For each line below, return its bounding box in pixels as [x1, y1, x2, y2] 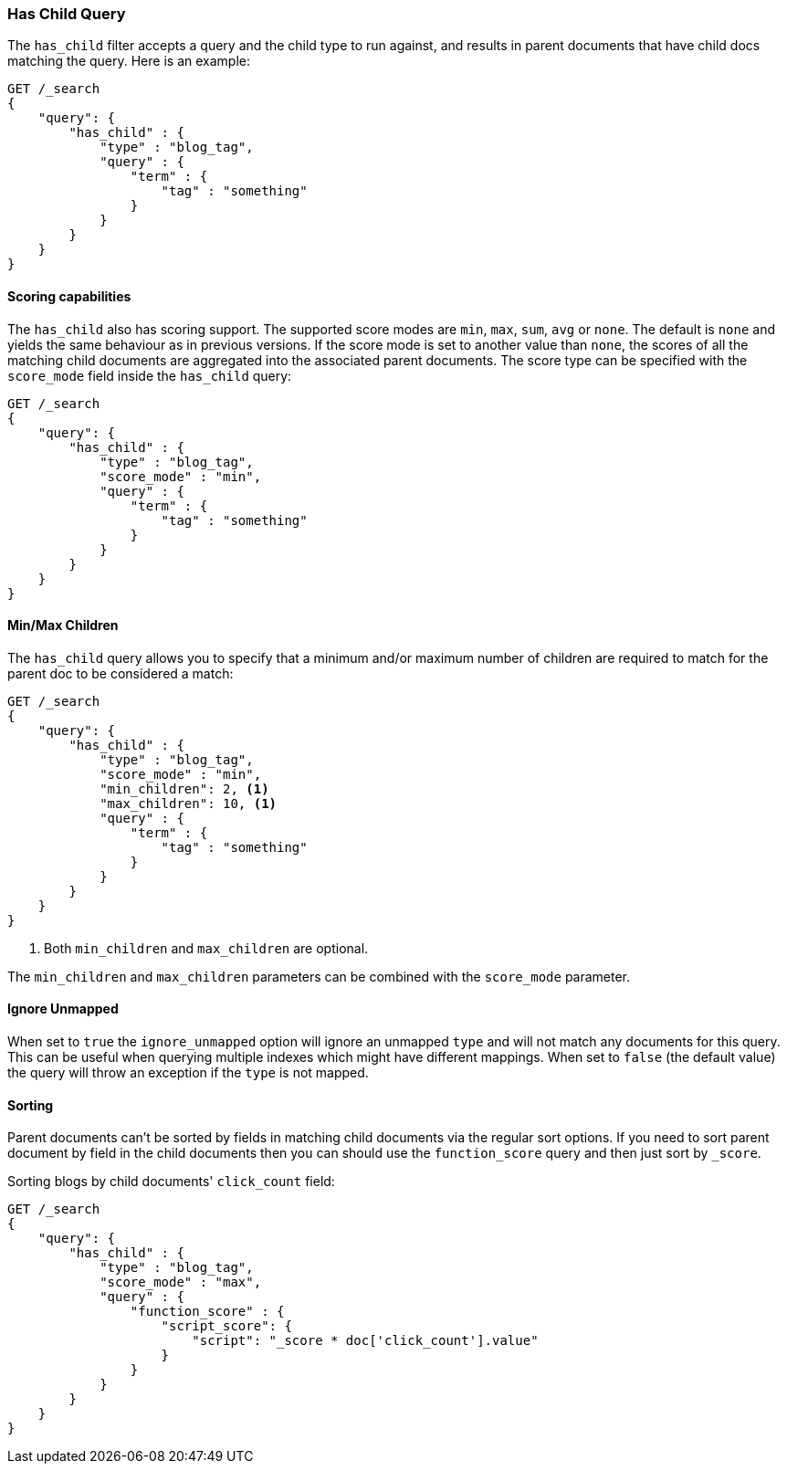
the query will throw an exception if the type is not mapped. [7, 1065, 369, 1081]
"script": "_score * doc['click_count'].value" [192, 1333, 539, 1349]
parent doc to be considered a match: [7, 665, 234, 681]
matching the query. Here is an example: [7, 53, 250, 69]
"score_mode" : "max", [100, 1275, 262, 1290]
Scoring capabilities [7, 288, 131, 304]
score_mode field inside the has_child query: [7, 367, 292, 384]
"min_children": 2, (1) [100, 781, 269, 796]
